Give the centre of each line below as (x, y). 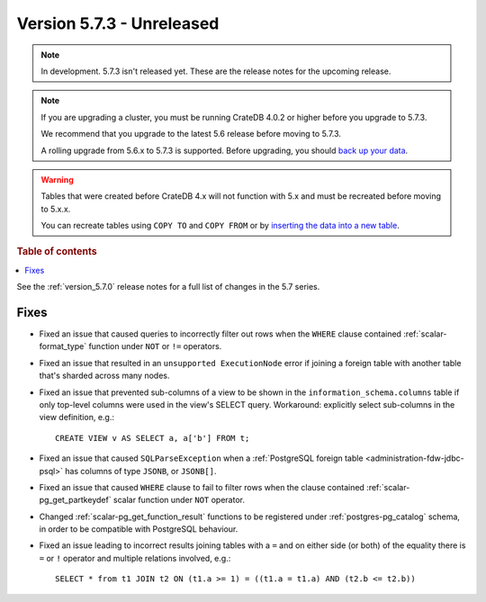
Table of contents (57, 252)
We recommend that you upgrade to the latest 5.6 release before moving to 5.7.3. (191, 134)
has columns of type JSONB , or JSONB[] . (140, 471)
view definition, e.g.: (76, 418)
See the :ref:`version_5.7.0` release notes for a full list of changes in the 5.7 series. (168, 287)
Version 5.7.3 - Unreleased (118, 23)
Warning (57, 179)
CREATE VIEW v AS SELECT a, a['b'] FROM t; (153, 438)
